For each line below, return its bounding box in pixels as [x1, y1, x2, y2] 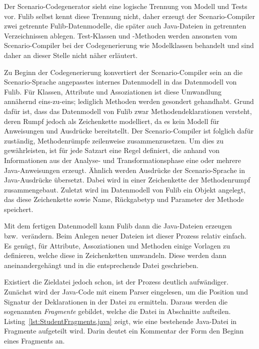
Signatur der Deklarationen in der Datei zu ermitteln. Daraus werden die [4, 296, 228, 306]
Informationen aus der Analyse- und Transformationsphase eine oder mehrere [4, 154, 241, 165]
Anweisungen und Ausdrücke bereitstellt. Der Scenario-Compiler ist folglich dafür [4, 125, 253, 136]
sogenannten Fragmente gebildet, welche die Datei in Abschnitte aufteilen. [4, 306, 231, 316]
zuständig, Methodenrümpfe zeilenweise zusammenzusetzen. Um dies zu [4, 135, 224, 145]
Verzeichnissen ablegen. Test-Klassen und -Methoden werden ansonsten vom [4, 30, 237, 40]
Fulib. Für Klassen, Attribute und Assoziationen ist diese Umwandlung [4, 86, 222, 96]
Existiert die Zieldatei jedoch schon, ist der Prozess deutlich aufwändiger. [4, 276, 228, 287]
